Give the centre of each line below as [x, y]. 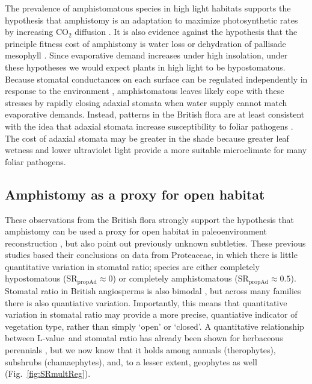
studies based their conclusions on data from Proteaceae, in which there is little [151, 255]
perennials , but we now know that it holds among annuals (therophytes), [140, 349]
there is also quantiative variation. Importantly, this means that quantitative [146, 302]
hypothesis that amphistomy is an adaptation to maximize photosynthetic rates [151, 20]
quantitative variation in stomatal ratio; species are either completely [132, 266]
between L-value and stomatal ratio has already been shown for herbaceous [144, 338]
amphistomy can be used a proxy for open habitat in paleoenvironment [136, 231]
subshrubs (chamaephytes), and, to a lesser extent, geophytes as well [131, 361]
